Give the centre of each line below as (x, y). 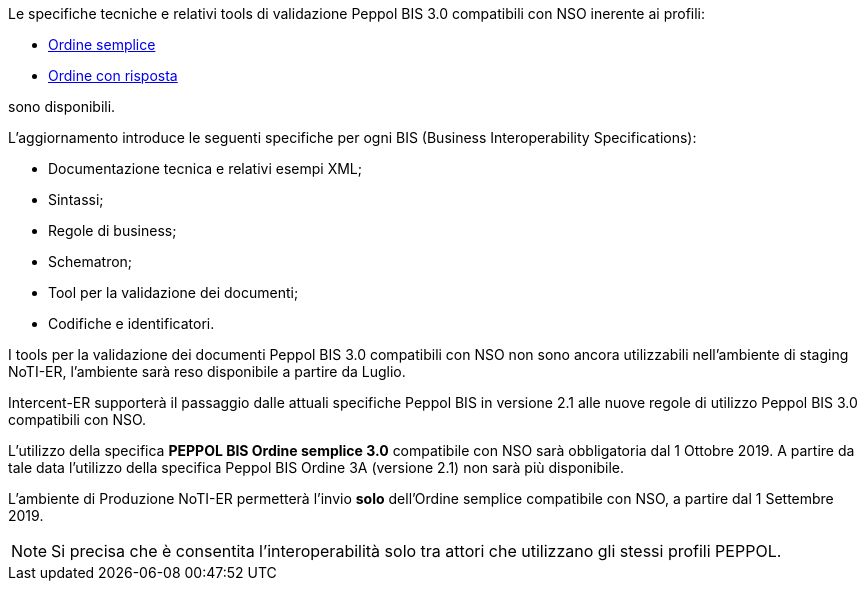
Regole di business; (112, 230)
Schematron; (90, 261)
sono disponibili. (62, 106)
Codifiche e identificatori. (131, 323)
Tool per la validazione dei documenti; (173, 292)
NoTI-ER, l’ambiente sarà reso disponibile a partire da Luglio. (207, 371)
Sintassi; (76, 199)
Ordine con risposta (113, 75)
